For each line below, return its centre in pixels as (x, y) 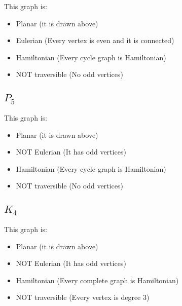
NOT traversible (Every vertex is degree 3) (83, 297)
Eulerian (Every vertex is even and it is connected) (95, 40)
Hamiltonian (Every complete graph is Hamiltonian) (97, 280)
